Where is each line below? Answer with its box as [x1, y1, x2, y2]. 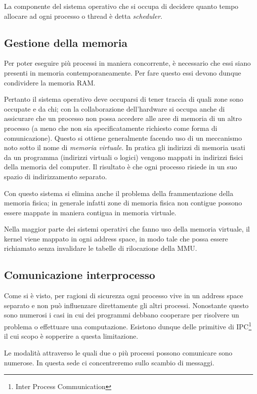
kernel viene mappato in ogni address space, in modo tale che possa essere [4, 233, 228, 243]
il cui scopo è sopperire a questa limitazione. [4, 331, 138, 341]
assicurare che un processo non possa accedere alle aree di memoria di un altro [4, 113, 242, 123]
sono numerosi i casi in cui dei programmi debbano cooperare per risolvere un [4, 310, 239, 320]
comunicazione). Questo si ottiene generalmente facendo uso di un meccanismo [4, 132, 242, 143]
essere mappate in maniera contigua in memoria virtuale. [4, 207, 176, 217]
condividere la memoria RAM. [4, 77, 95, 87]
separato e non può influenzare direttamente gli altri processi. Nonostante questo [4, 300, 249, 310]
